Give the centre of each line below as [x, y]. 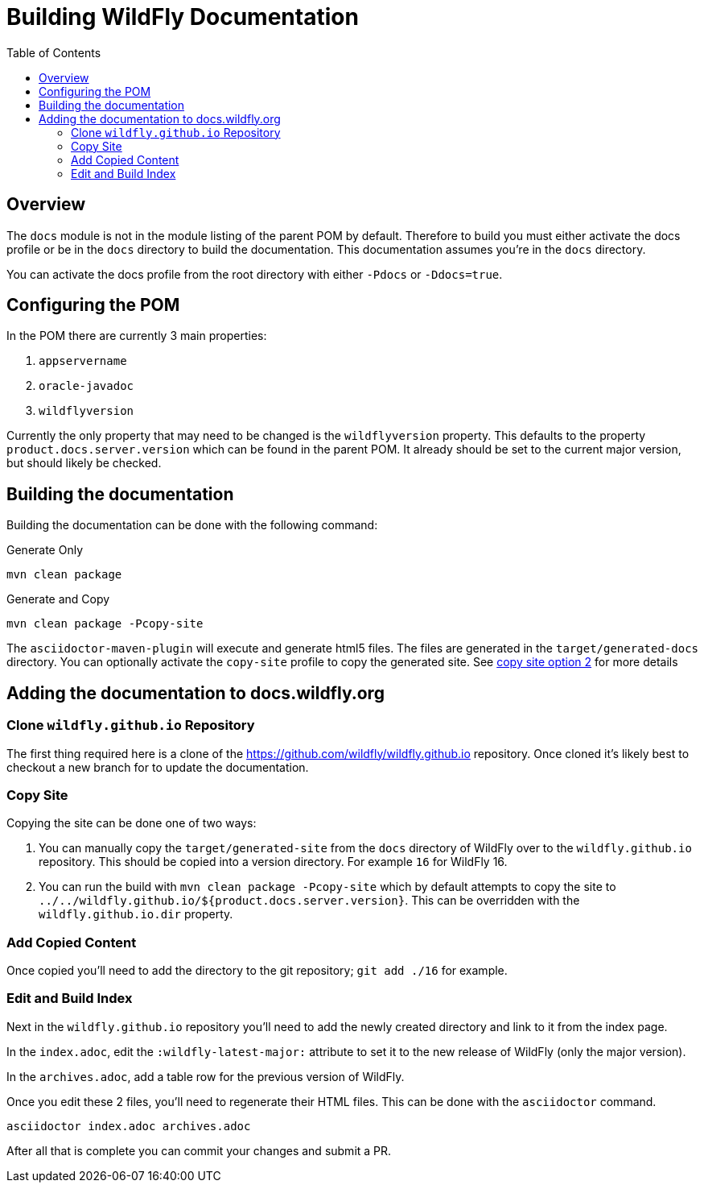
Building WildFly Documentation [183, 17]
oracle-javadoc [86, 386]
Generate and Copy [58, 599]
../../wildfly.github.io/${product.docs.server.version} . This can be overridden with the [309, 901]
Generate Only [45, 550]
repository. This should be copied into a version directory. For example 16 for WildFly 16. [273, 862]
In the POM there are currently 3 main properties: [137, 336]
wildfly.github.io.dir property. [136, 914]
